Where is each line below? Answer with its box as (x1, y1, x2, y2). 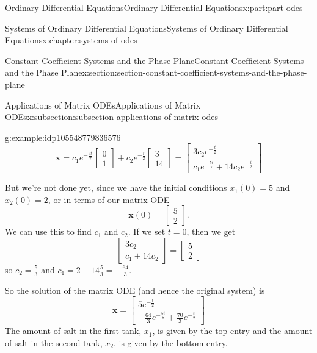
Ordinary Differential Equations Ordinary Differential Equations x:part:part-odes (5, 1, 303, 13)
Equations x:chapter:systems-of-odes (5, 34, 137, 46)
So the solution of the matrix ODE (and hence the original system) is (5, 283, 265, 296)
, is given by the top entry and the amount (152, 324, 313, 337)
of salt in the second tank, (5, 336, 103, 349)
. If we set (128, 225, 166, 238)
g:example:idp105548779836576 (5, 130, 121, 143)
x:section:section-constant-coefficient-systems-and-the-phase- (82, 66, 307, 79)
